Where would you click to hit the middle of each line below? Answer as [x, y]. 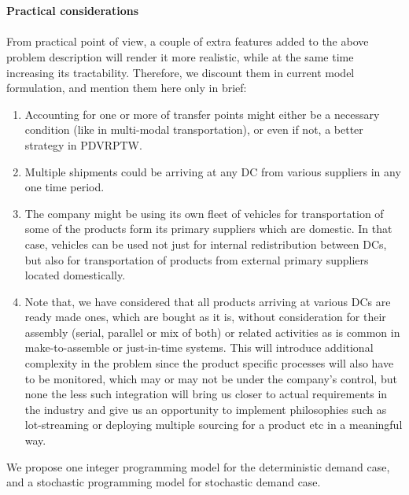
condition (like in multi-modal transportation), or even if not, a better [194, 129]
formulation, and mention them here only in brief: [127, 88]
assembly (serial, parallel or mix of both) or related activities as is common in [212, 332]
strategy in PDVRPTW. [83, 144]
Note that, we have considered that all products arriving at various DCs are [208, 301]
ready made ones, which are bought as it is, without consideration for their [205, 317]
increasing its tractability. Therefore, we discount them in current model [181, 72]
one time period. [64, 187]
